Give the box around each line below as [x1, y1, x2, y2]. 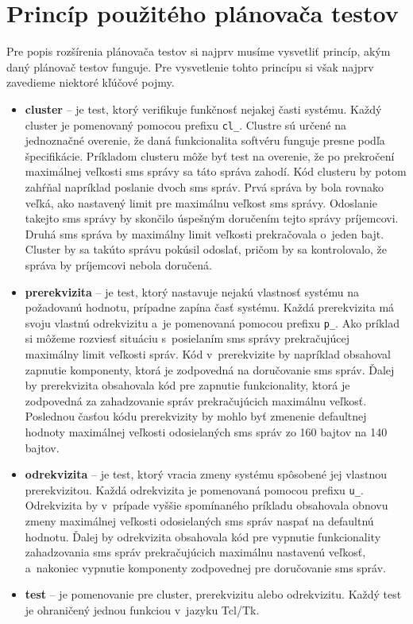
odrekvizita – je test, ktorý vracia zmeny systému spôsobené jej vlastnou [25, 466, 387, 483]
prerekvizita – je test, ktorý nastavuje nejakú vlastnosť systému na [25, 283, 360, 300]
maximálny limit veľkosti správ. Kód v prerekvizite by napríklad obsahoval [25, 345, 391, 362]
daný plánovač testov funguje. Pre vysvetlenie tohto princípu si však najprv [6, 58, 374, 75]
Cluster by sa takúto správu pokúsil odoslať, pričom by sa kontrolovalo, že [25, 241, 388, 258]
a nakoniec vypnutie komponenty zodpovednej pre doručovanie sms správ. [25, 559, 386, 576]
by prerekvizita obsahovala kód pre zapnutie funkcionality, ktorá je [25, 377, 350, 393]
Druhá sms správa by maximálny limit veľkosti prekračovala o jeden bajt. [25, 225, 384, 242]
